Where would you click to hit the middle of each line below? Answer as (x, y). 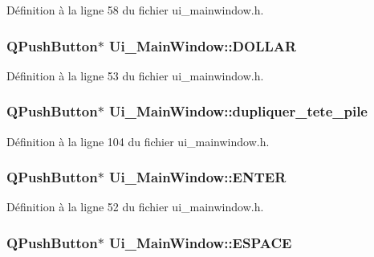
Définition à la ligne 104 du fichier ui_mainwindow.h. (138, 141)
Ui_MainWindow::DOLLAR (203, 45)
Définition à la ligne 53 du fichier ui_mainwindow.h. (135, 75)
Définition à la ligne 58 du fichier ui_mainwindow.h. (135, 10)
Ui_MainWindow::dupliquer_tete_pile (238, 111)
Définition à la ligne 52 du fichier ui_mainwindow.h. (135, 207)
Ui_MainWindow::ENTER (198, 177)
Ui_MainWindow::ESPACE (201, 242)
